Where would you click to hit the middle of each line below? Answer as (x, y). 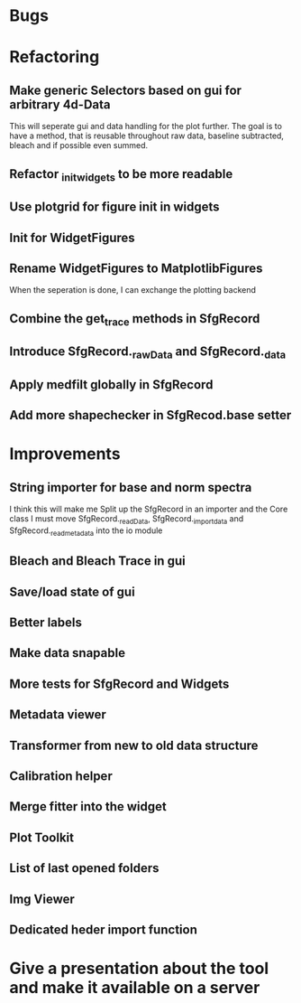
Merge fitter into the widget (88, 806)
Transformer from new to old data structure (134, 745)
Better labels (46, 623)
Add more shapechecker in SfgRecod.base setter (150, 415)
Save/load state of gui (72, 591)
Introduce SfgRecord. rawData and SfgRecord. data (148, 353)
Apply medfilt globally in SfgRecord (111, 384)
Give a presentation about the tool (139, 969)
